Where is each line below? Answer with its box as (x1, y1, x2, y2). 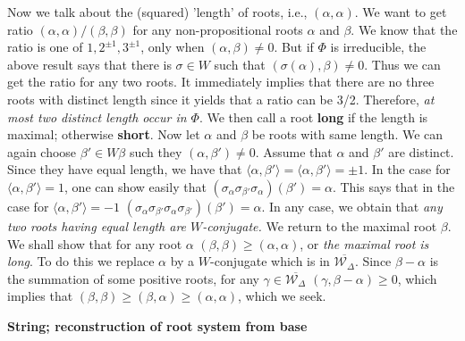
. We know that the (351, 20, 458, 38)
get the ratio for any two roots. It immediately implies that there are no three (7, 72, 435, 91)
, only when (140, 37, 205, 56)
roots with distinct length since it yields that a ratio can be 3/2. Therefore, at (7, 89, 435, 108)
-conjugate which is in (210, 252, 330, 270)
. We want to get (354, 3, 447, 21)
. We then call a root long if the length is (199, 107, 428, 126)
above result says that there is (7, 54, 172, 73)
